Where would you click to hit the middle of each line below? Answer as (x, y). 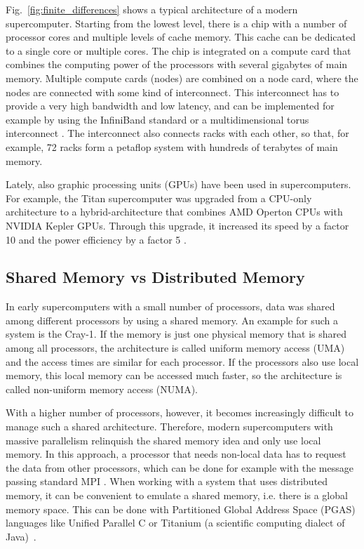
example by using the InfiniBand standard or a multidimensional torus (157, 119)
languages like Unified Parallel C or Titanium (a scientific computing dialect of (175, 523)
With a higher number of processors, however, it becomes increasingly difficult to (180, 412)
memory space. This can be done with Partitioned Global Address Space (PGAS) (181, 509)
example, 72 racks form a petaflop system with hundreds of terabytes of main (172, 146)
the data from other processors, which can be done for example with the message (180, 467)
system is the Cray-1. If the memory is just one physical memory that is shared (176, 334)
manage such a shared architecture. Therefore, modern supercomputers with (169, 426)
